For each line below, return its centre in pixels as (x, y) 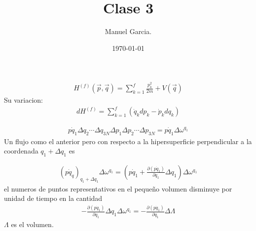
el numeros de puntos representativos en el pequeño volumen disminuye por (118, 188)
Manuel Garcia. (128, 31)
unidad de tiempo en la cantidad (53, 198)
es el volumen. (32, 224)
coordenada (21, 151)
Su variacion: (24, 100)
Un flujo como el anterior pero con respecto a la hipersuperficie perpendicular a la (128, 141)
